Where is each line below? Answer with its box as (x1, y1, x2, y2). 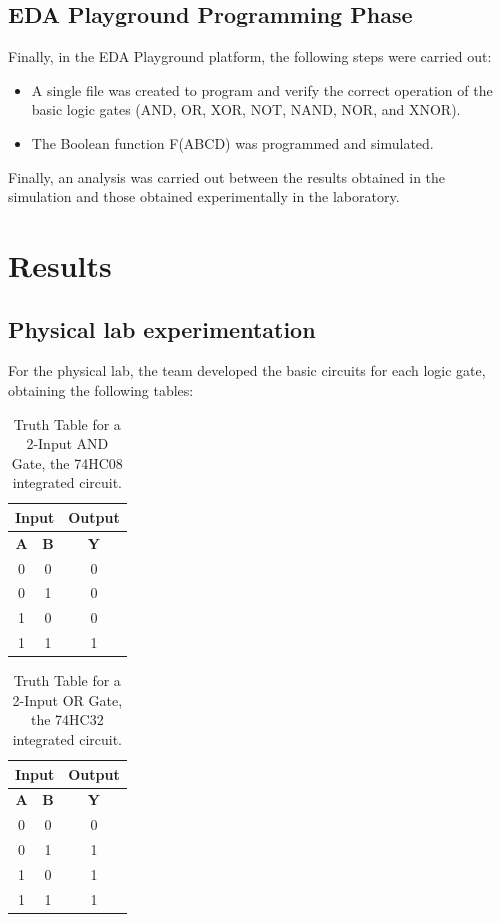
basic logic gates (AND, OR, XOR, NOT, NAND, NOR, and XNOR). (31, 99, 461, 120)
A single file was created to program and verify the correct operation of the (31, 79, 493, 100)
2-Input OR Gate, (12, 689, 123, 710)
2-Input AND (26, 433, 109, 454)
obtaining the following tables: (8, 379, 194, 400)
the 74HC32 (30, 709, 104, 730)
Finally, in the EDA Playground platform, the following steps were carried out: (8, 46, 492, 67)
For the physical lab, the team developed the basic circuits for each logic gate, (8, 360, 486, 381)
